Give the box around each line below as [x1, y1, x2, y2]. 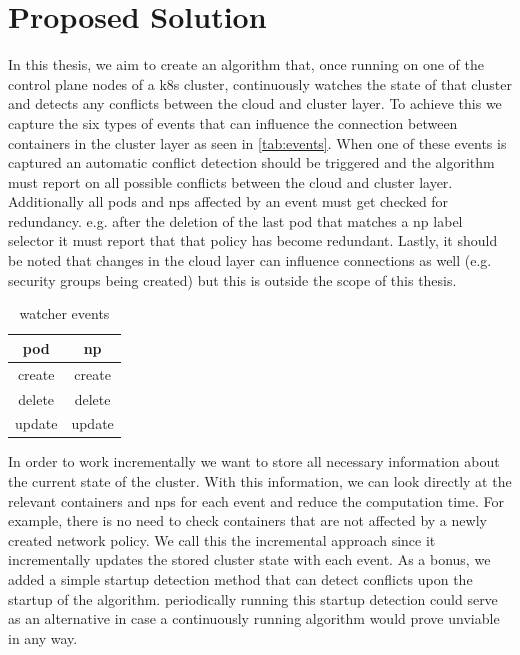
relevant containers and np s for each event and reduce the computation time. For [8, 490, 504, 511]
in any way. [8, 627, 78, 648]
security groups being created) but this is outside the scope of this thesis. [8, 269, 457, 290]
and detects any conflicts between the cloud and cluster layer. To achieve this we [8, 93, 502, 114]
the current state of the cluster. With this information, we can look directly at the [8, 471, 512, 492]
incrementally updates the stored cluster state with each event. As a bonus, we [8, 549, 491, 570]
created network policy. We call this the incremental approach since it [8, 529, 436, 550]
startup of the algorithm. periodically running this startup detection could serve [8, 588, 498, 609]
